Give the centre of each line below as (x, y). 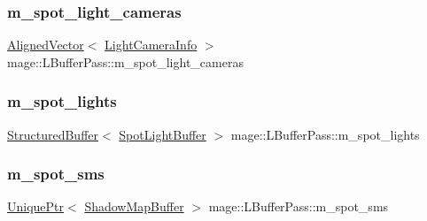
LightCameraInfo (151, 45)
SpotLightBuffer (163, 134)
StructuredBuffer (53, 134)
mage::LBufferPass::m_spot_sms (299, 206)
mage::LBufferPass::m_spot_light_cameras (125, 61)
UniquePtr (36, 206)
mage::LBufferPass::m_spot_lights (325, 134)
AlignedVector (46, 45)
